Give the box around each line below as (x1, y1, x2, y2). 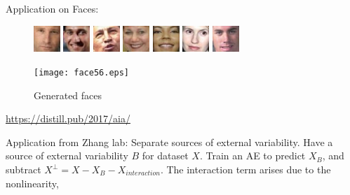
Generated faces (34, 87, 102, 102)
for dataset (142, 148, 189, 163)
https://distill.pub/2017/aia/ (6, 111, 130, 126)
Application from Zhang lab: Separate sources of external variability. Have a (6, 134, 333, 149)
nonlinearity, (6, 175, 59, 190)
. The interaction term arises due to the (160, 162, 331, 176)
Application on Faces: (6, 1, 99, 15)
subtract (6, 162, 41, 176)
